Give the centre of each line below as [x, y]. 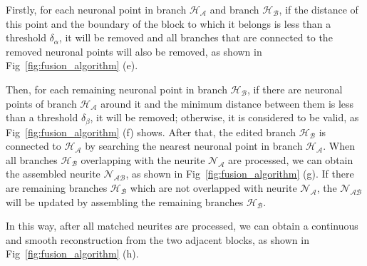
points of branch [41, 103]
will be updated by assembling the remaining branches [125, 201]
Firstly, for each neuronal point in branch [96, 9]
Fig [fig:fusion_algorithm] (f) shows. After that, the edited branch [151, 132]
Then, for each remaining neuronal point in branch [117, 89]
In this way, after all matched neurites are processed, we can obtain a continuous [182, 226]
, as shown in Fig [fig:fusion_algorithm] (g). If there [240, 174]
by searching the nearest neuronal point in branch [194, 146]
